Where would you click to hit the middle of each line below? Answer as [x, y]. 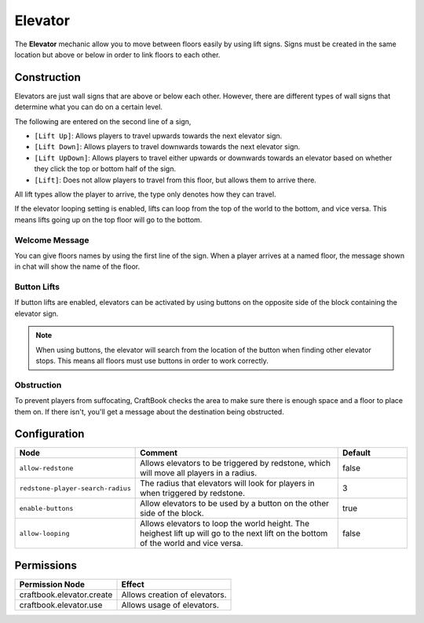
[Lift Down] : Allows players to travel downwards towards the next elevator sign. [167, 147]
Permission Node [52, 584]
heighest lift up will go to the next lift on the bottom [234, 533]
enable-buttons [46, 508]
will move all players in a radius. [199, 473]
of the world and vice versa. [192, 544]
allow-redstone [46, 468]
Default [356, 453]
